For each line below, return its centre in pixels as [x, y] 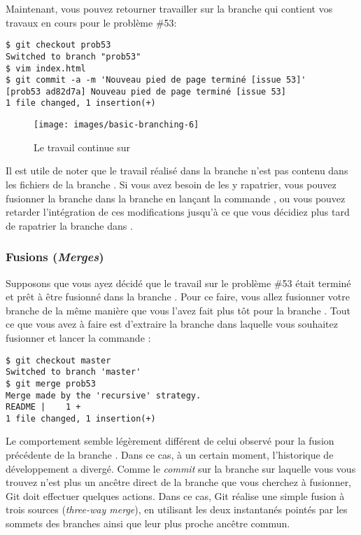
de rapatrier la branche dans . [69, 225]
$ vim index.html [46, 68]
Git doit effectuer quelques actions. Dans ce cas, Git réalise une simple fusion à [175, 495]
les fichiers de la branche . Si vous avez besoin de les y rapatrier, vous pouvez [171, 184]
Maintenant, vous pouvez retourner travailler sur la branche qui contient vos [169, 8]
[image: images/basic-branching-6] [116, 125]
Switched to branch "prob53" [73, 56]
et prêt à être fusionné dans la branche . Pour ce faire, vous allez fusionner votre [178, 297]
